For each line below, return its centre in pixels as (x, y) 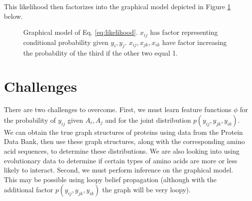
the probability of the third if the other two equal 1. (101, 53)
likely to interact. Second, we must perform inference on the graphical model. (119, 170)
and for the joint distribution (148, 120)
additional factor (29, 190)
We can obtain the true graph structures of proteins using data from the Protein (124, 132)
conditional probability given (66, 42)
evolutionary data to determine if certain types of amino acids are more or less (121, 160)
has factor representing (184, 32)
